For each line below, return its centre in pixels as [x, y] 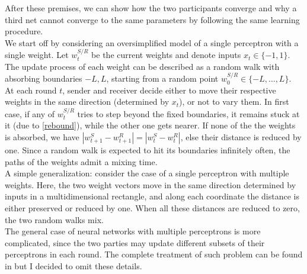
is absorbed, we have [42, 136]
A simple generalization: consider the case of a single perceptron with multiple [147, 173]
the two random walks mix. [54, 219]
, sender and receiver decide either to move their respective [169, 90]
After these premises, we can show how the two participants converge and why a [151, 8]
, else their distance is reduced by [241, 136]
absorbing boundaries [44, 78]
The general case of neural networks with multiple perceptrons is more [133, 231]
